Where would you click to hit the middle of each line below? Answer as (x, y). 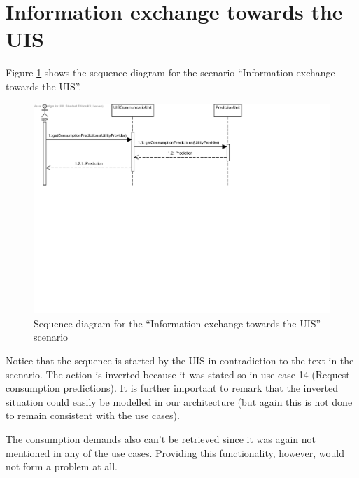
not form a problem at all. (62, 466)
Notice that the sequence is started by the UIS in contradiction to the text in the (180, 360)
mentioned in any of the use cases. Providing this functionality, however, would (175, 452)
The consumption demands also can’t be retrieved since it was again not (161, 438)
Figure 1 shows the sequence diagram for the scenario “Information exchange (170, 73)
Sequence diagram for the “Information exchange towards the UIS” (177, 323)
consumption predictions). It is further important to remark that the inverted (172, 388)
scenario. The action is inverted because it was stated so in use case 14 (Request (178, 374)
